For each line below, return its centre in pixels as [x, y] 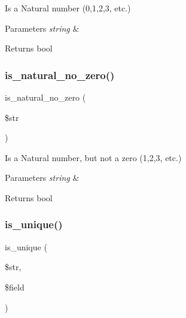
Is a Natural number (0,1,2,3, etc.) [68, 8]
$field [15, 287]
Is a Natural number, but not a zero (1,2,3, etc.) [93, 157]
